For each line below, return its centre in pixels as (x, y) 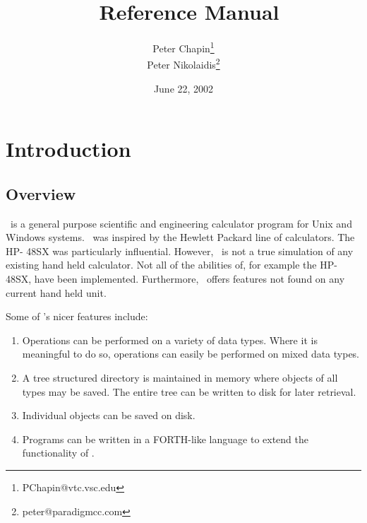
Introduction (68, 149)
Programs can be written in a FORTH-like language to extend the (166, 439)
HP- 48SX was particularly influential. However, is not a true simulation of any (180, 251)
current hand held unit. (56, 292)
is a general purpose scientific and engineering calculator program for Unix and (181, 223)
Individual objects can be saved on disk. (109, 415)
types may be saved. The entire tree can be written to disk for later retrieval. (189, 391)
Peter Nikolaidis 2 (183, 64)
